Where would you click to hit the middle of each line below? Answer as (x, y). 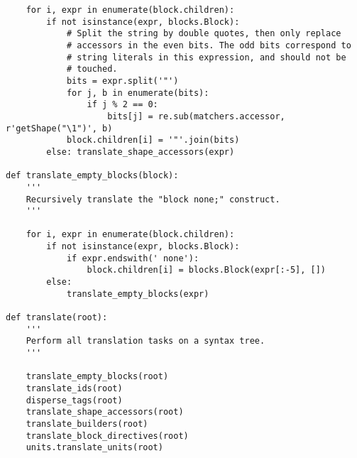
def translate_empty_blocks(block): (92, 176)
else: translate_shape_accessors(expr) (141, 152)
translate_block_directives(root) (107, 436)
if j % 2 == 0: (122, 105)
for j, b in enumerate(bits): (138, 93)
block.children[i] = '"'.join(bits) (153, 140)
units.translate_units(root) (94, 448)
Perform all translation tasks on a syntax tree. (145, 341)
